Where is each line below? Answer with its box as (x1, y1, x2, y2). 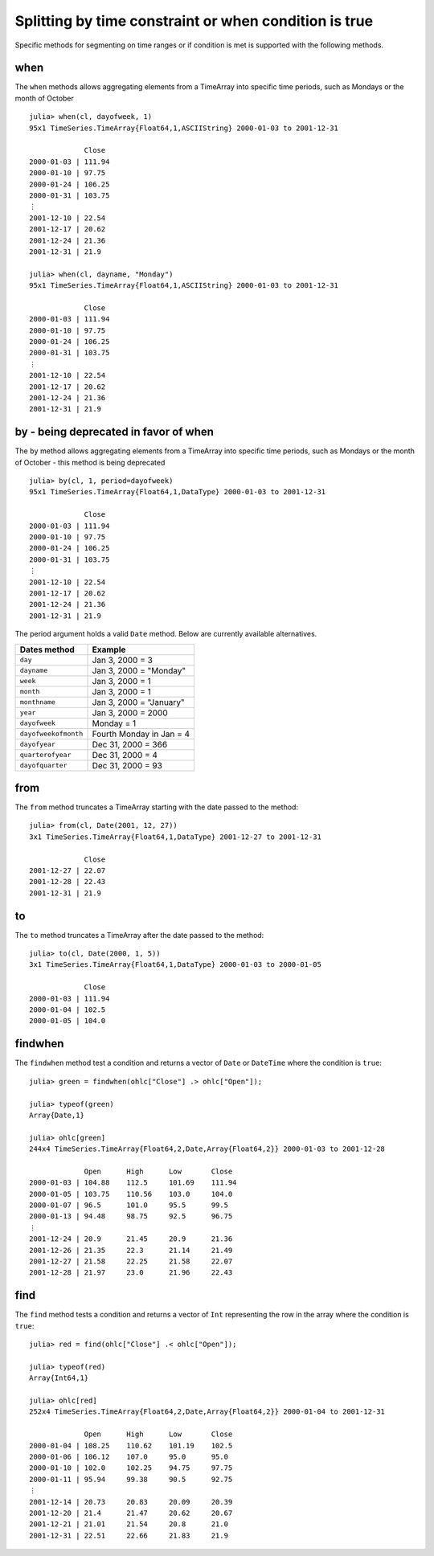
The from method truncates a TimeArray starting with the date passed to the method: (14, 802, 299, 812)
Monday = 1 (92, 718, 137, 729)
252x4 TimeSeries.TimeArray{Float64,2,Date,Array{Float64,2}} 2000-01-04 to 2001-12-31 (29, 1407, 386, 1416)
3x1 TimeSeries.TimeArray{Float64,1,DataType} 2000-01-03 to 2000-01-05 (29, 960, 321, 969)
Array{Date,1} (29, 1110, 84, 1120)
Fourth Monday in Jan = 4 (92, 728, 190, 739)
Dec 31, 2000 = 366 (92, 739, 168, 750)
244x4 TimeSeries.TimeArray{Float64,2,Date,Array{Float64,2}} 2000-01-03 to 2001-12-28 (29, 1144, 386, 1153)
